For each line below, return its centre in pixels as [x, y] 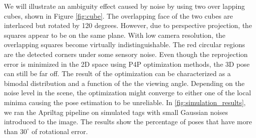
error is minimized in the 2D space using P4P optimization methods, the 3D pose [127, 64]
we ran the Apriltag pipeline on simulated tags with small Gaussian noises [116, 112]
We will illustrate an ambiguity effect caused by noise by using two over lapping [125, 6]
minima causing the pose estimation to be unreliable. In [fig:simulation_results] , [125, 102]
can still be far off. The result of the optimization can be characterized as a [117, 73]
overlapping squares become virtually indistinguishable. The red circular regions [125, 44]
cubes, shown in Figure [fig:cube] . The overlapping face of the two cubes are [118, 15]
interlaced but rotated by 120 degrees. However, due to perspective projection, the [128, 25]
